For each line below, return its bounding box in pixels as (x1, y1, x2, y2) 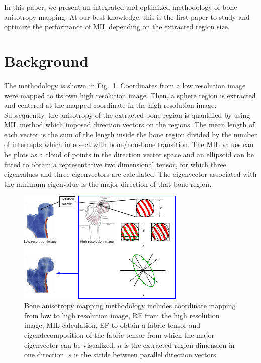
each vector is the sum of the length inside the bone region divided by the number (4, 129, 257, 139)
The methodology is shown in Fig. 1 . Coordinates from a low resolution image (4, 80, 246, 90)
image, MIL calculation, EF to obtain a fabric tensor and (24, 320, 200, 330)
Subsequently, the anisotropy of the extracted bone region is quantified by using (4, 109, 250, 120)
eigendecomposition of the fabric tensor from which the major (24, 330, 214, 340)
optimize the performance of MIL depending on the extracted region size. (4, 21, 230, 32)
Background (4, 50, 89, 71)
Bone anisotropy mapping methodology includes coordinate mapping (24, 300, 236, 311)
